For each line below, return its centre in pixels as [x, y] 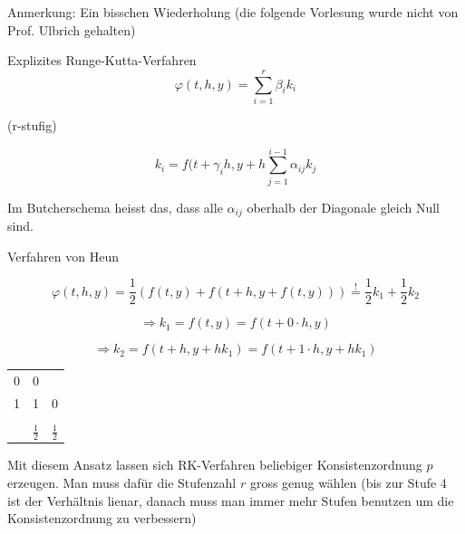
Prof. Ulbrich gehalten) [72, 29]
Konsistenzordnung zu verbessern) [102, 518]
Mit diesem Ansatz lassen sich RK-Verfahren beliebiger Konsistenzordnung [215, 465]
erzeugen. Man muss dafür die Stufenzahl [122, 482]
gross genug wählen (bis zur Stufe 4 [348, 482]
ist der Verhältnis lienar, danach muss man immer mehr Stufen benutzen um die [231, 500]
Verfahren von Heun [63, 256]
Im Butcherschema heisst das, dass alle [115, 207]
